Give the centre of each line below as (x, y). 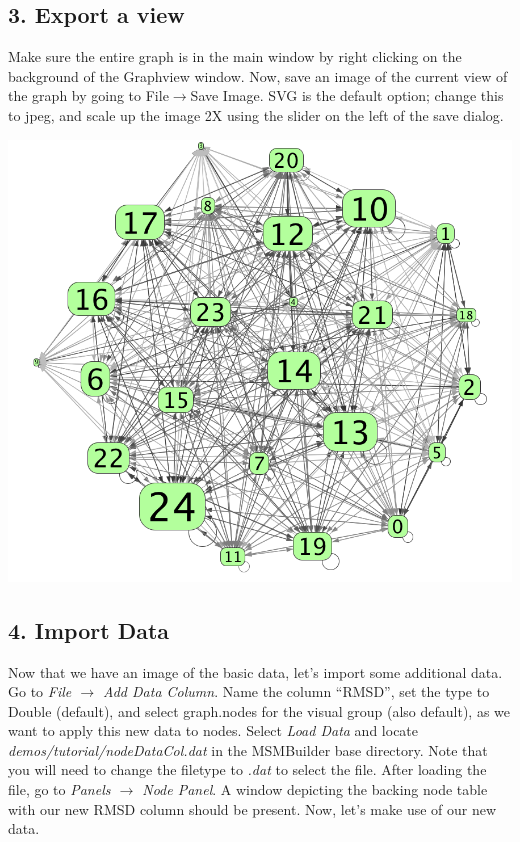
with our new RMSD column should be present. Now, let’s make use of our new (252, 808)
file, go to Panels (59, 789)
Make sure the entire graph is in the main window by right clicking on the (235, 56)
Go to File (40, 691)
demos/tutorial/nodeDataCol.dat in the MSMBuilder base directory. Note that (248, 749)
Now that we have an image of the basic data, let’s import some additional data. (255, 671)
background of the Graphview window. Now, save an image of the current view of (258, 75)
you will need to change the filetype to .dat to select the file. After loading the (247, 769)
